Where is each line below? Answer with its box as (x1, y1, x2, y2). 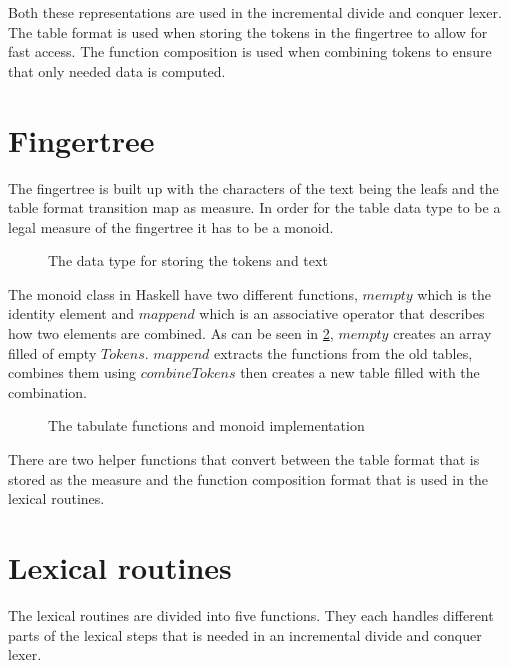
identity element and (8, 303, 134, 324)
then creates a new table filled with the (240, 362, 480, 383)
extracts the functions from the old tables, (213, 342, 473, 363)
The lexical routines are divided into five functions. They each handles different (8, 604, 494, 625)
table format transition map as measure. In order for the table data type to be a (8, 197, 501, 218)
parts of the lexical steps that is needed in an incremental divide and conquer (8, 624, 482, 645)
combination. (8, 381, 87, 402)
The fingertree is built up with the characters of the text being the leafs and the (8, 177, 499, 198)
